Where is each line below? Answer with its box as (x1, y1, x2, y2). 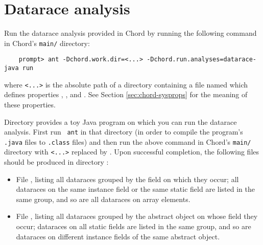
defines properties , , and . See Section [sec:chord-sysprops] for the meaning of (4, 89, 248, 100)
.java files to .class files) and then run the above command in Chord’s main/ (4, 136, 251, 147)
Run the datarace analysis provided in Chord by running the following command (4, 28, 257, 38)
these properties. (4, 99, 56, 109)
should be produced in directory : (4, 157, 109, 167)
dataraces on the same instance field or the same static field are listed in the (16, 184, 255, 194)
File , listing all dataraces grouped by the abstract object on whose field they (16, 211, 258, 221)
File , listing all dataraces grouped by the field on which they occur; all (16, 173, 239, 184)
